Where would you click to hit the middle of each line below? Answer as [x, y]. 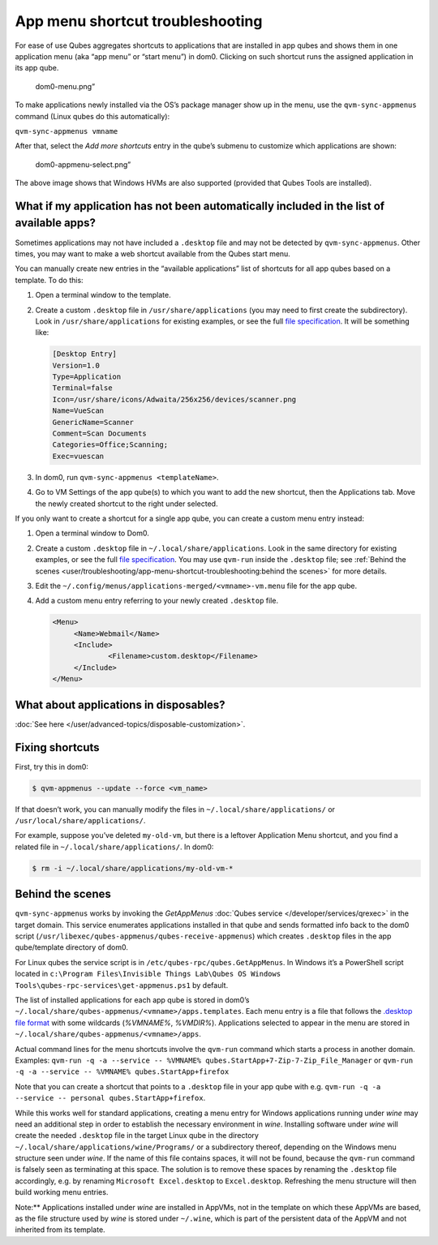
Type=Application [87, 377]
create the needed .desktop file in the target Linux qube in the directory [137, 1136]
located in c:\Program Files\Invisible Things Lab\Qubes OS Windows [148, 974]
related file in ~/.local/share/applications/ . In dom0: [114, 847]
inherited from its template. [60, 1230]
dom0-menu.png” [65, 86]
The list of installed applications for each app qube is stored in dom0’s [132, 1000]
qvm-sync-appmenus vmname [67, 131]
